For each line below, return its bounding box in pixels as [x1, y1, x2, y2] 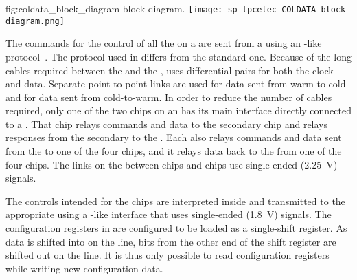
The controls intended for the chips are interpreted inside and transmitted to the [5, 193, 345, 208]
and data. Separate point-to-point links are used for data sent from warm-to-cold [5, 76, 346, 91]
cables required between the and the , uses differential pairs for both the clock [5, 63, 334, 77]
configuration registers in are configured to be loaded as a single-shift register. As [5, 221, 347, 235]
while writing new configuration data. [5, 261, 163, 275]
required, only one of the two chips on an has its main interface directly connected [5, 103, 352, 118]
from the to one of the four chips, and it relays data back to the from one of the [5, 144, 342, 158]
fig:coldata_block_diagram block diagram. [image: [5, 1, 223, 15]
